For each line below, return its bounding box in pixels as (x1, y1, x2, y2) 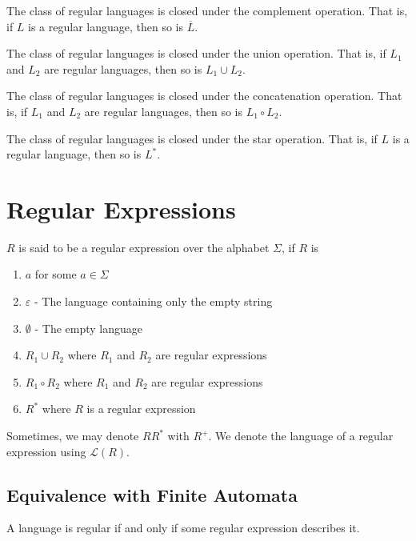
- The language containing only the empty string (34, 293, 273, 310)
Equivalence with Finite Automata (6, 482, 298, 507)
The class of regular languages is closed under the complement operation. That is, (6, 2, 408, 18)
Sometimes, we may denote (6, 427, 139, 444)
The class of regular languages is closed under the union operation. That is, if (6, 45, 386, 62)
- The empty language (34, 319, 142, 336)
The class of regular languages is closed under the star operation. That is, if (6, 130, 378, 146)
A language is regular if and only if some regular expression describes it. (6, 519, 360, 536)
